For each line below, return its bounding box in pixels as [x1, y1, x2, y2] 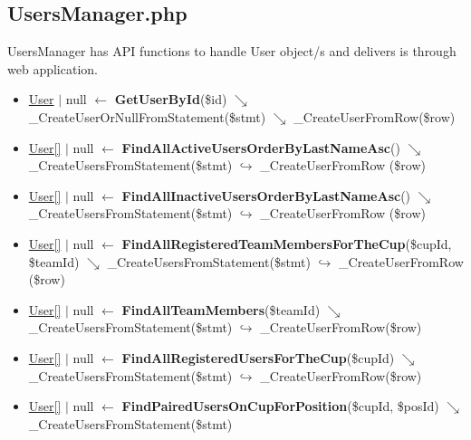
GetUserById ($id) [114, 90, 227, 109]
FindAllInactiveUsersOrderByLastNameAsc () [121, 186, 411, 205]
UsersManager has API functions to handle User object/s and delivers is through [7, 42, 457, 61]
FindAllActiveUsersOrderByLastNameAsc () [121, 138, 400, 157]
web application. [7, 59, 98, 78]
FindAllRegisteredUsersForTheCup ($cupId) [121, 348, 395, 367]
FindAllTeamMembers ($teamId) [121, 300, 321, 319]
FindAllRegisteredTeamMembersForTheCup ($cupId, [121, 234, 452, 253]
